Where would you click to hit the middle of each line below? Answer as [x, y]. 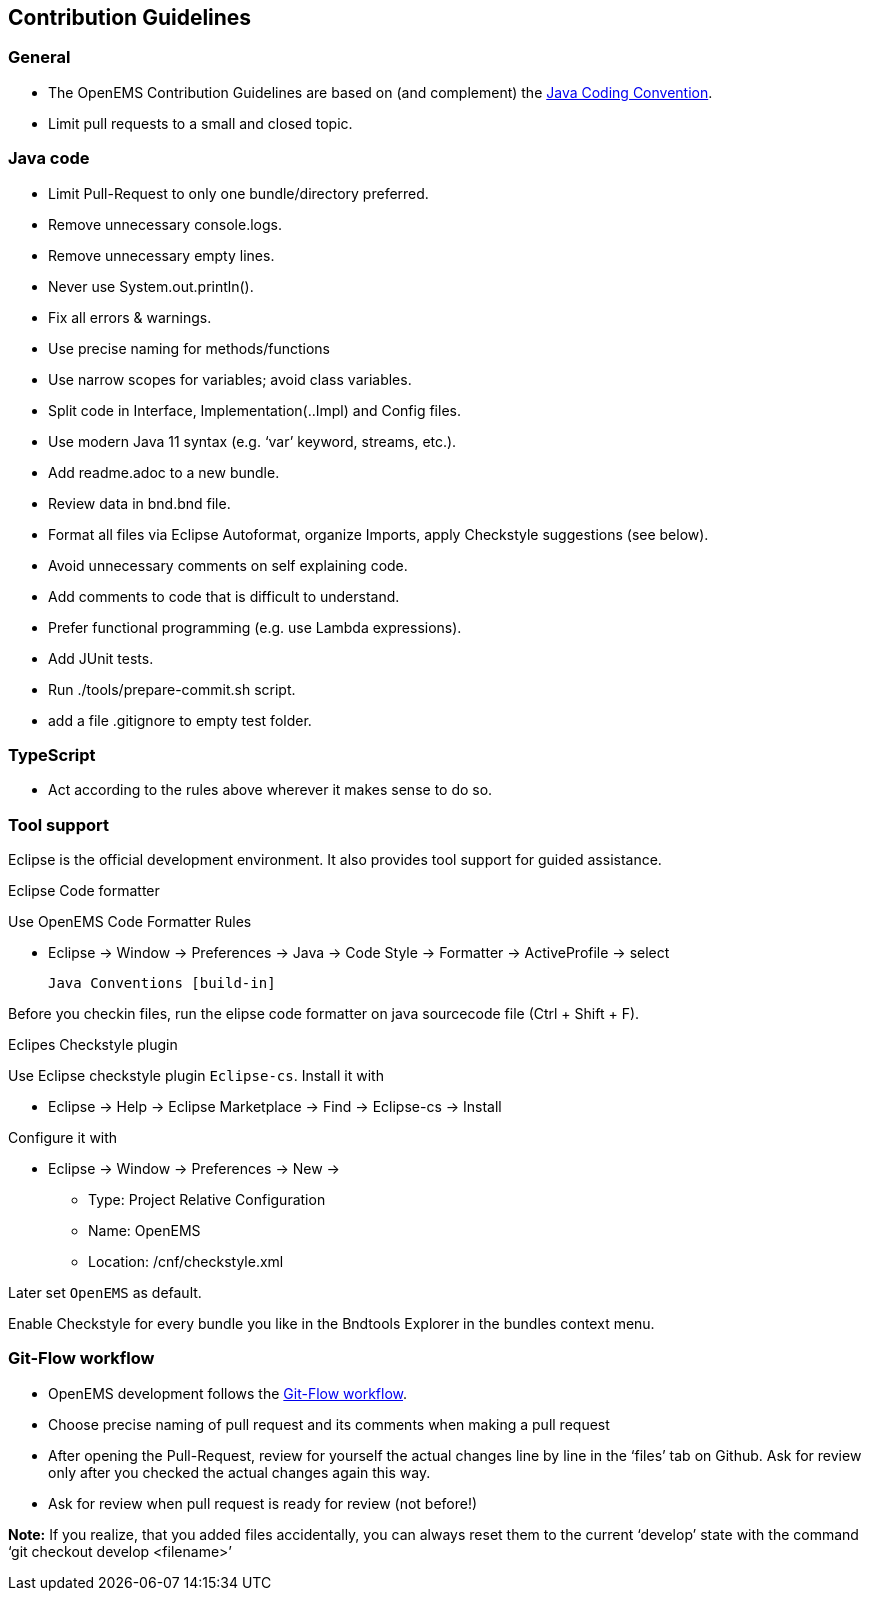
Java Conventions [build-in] [162, 983]
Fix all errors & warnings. [130, 317]
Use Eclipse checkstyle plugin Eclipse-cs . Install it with [196, 1076]
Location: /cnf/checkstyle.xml [186, 1262]
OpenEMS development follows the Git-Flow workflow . [228, 1393]
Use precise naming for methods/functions [189, 348]
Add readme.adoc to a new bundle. [164, 472]
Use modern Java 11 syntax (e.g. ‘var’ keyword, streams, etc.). [252, 441]
